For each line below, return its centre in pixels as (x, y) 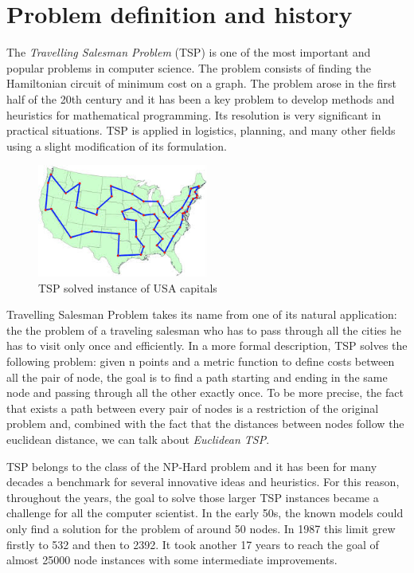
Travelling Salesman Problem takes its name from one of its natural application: (202, 314)
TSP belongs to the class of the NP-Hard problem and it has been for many (192, 466)
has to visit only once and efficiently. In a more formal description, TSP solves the (207, 345)
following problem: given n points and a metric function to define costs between (201, 361)
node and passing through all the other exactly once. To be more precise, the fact (205, 392)
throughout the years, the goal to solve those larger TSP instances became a (193, 497)
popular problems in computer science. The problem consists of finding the (189, 67)
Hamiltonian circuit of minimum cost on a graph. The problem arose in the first (202, 83)
